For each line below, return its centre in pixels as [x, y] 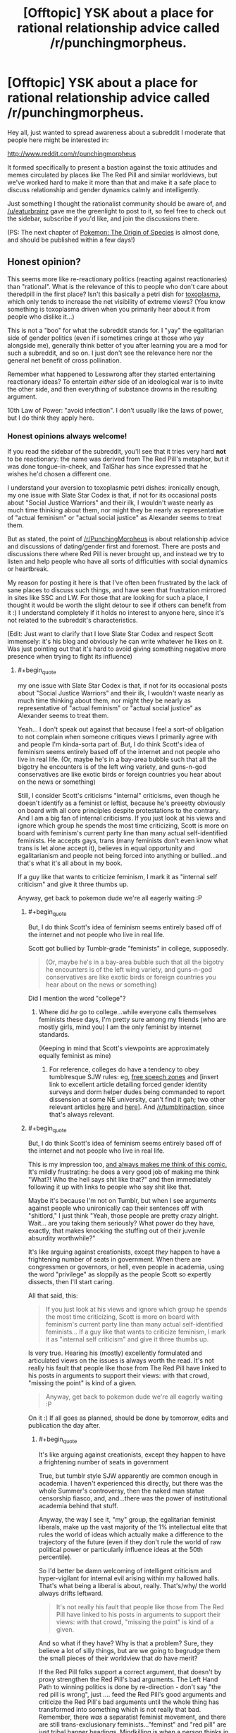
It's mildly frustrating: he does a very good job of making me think [124, 1172]
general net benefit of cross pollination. [64, 360]
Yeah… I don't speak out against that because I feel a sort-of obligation [120, 729]
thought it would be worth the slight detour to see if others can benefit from [117, 605]
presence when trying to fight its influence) [70, 657]
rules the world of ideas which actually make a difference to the [131, 1534]
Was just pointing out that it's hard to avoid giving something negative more [117, 649]
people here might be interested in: [58, 140]
